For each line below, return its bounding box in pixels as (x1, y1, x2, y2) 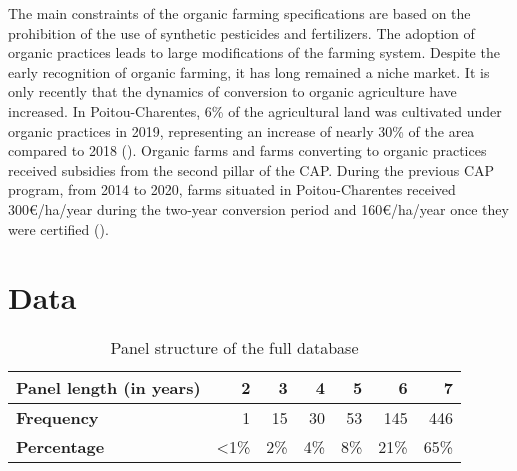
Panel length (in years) (16, 376, 201, 400)
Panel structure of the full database (110, 336, 359, 360)
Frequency (16, 406, 99, 430)
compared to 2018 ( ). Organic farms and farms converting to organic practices (8, 140, 487, 161)
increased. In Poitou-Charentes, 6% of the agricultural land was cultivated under (8, 100, 502, 121)
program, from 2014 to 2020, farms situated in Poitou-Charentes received (8, 179, 456, 200)
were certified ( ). (8, 218, 109, 239)
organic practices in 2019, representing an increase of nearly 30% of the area (8, 120, 475, 141)
